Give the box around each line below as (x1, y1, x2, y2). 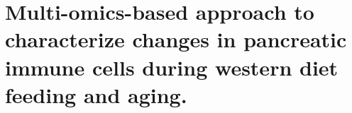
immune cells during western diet (5, 52, 339, 81)
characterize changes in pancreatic (5, 25, 347, 54)
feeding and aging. (5, 80, 187, 109)
